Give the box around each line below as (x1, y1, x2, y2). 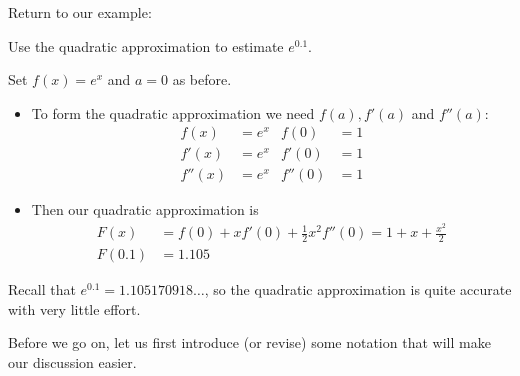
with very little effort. (8, 298, 141, 319)
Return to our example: (8, 2, 152, 22)
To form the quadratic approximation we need (31, 102, 315, 123)
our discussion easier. (8, 351, 137, 372)
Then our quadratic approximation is (31, 199, 259, 220)
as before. (172, 69, 232, 90)
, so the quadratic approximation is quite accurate (204, 279, 512, 300)
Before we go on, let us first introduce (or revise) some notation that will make (8, 332, 491, 353)
